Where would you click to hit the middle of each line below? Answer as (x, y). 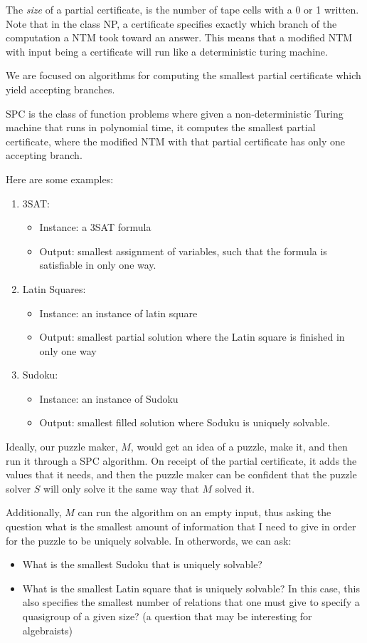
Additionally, (34, 512)
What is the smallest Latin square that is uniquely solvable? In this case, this (191, 588)
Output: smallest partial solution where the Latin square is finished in (192, 337)
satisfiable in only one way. (98, 265)
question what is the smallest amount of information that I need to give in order (181, 526)
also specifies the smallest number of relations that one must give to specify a (191, 602)
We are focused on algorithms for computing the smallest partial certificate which (183, 75)
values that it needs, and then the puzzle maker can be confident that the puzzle (181, 474)
